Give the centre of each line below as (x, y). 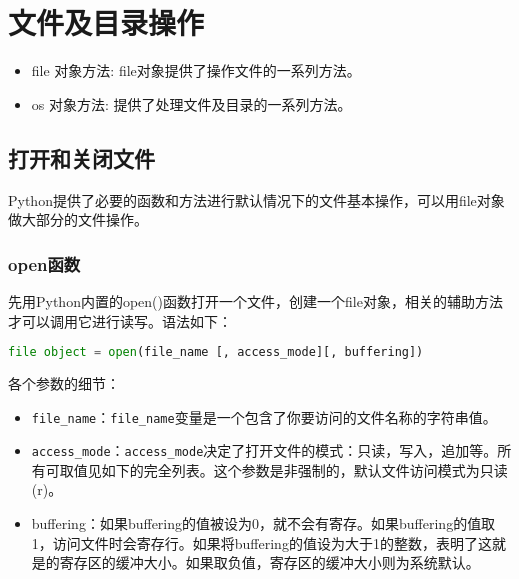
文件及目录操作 (106, 22)
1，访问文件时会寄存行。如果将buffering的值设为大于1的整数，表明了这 (261, 542)
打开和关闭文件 (81, 157)
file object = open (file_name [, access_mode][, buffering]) (216, 352)
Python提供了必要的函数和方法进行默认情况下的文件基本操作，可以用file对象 (256, 199)
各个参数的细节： (64, 382)
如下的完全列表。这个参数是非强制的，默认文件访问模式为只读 (304, 469)
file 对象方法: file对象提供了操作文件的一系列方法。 (196, 70)
